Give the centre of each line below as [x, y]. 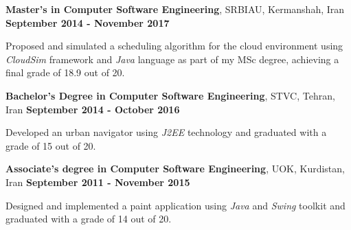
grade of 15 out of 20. [51, 145]
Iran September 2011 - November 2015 [98, 182]
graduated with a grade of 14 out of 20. [89, 219]
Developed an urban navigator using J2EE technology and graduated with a [166, 132]
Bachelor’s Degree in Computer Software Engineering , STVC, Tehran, [170, 95]
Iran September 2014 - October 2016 [93, 109]
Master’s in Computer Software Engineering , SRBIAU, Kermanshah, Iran [175, 9]
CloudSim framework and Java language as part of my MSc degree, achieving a [172, 59]
